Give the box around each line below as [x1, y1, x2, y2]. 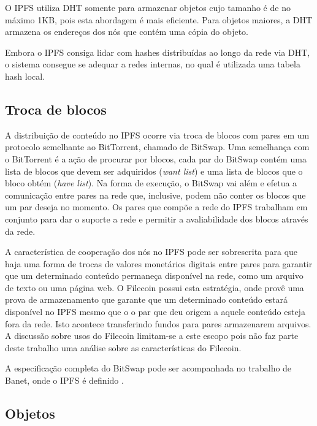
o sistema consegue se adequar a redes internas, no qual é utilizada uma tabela [5, 58, 300, 70]
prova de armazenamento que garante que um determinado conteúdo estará [5, 293, 288, 306]
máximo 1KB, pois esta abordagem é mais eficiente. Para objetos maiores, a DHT [5, 13, 313, 26]
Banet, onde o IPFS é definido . [5, 374, 124, 387]
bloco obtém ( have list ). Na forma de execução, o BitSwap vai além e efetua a [5, 177, 297, 189]
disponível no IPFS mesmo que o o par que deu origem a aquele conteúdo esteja [5, 305, 305, 318]
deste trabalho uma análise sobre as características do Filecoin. [5, 341, 242, 354]
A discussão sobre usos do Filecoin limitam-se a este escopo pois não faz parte [5, 329, 299, 342]
